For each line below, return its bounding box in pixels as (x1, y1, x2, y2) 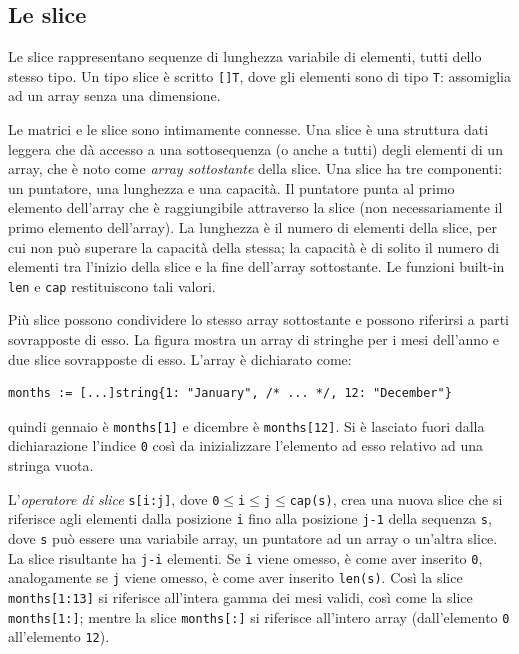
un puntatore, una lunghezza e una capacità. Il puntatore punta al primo (8, 177, 455, 198)
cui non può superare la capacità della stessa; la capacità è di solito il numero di (8, 236, 500, 257)
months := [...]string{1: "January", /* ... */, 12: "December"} (8, 386, 452, 401)
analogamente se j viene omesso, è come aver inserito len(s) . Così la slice (8, 567, 463, 588)
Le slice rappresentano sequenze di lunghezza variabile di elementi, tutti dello (8, 46, 482, 67)
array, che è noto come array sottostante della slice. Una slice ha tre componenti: (8, 158, 503, 179)
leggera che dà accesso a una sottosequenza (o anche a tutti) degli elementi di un (8, 138, 503, 159)
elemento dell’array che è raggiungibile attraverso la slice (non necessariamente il (8, 197, 503, 218)
